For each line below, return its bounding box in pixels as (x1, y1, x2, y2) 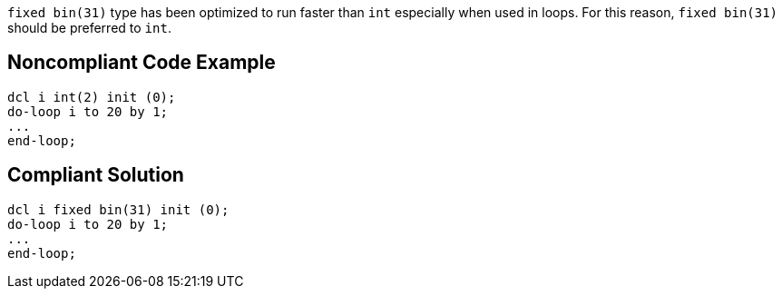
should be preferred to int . (7, 20, 171, 35)
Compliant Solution (7, 163, 184, 187)
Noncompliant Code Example (7, 51, 276, 74)
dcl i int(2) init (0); (7, 89, 176, 104)
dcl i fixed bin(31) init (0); (7, 202, 230, 217)
